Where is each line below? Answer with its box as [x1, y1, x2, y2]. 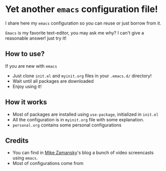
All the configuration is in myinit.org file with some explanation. [12, 116, 144, 122]
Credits [5, 136, 29, 145]
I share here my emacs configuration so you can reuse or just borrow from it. [5, 20, 161, 26]
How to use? [5, 50, 45, 58]
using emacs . [12, 155, 38, 161]
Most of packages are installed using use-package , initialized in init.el [12, 111, 159, 117]
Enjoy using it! [12, 83, 42, 89]
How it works [5, 98, 47, 106]
